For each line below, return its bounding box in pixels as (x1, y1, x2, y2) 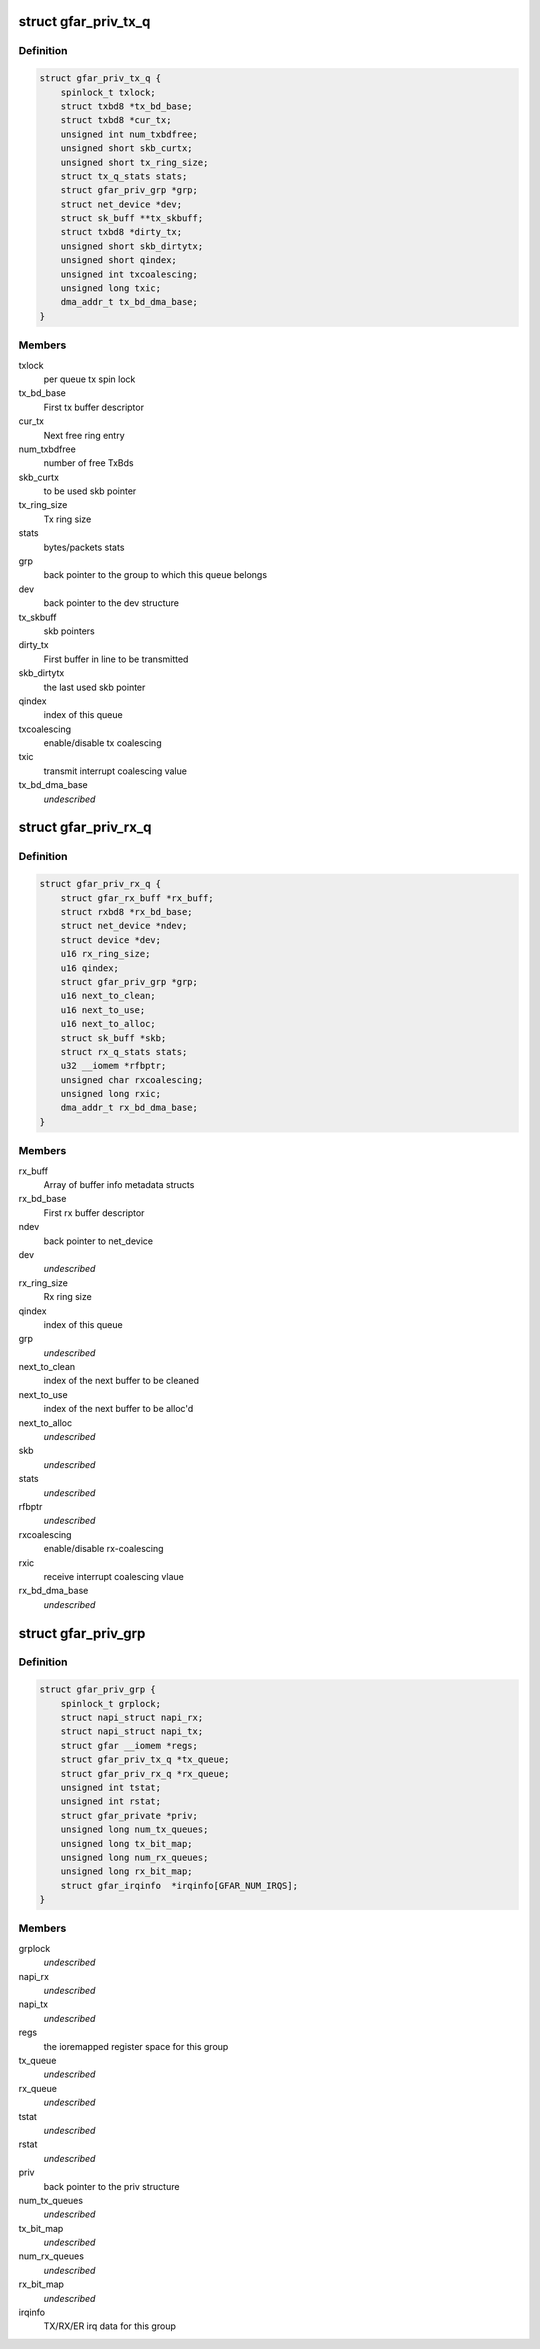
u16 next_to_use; (60, 1004, 146, 1015)
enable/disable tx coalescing (43, 737, 162, 749)
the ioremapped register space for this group (43, 2040, 229, 2052)
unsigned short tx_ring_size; (60, 156, 209, 168)
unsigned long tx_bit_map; (60, 1838, 194, 1849)
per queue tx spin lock (43, 373, 136, 385)
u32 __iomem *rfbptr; (60, 1060, 167, 1072)
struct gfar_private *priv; (60, 1810, 199, 1821)
